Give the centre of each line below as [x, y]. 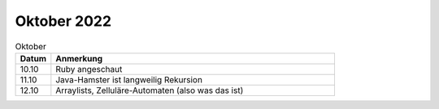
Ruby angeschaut [89, 69]
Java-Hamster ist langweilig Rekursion [129, 79]
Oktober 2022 [63, 21]
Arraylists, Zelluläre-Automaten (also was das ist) [150, 90]
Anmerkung [79, 58]
